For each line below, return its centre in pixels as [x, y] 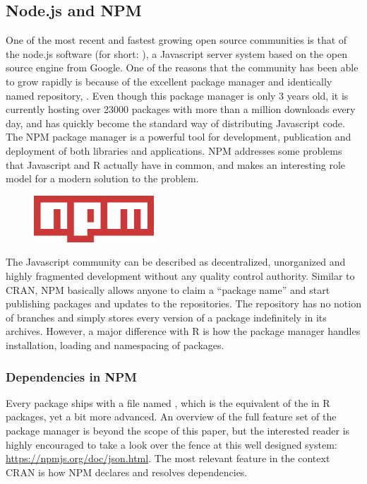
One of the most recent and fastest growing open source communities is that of [176, 40]
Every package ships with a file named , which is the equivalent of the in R [168, 402]
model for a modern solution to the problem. [102, 178]
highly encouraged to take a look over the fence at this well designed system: [172, 444]
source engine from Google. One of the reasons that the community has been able [182, 67]
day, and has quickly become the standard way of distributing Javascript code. [175, 123]
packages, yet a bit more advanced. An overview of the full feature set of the [171, 417]
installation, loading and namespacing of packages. [115, 345]
